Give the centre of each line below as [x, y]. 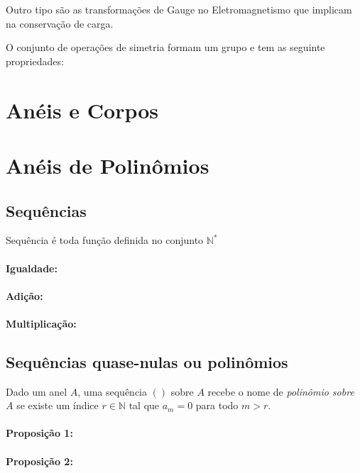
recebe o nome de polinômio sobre [281, 391]
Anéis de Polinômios [108, 165]
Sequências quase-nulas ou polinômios [147, 361]
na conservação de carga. [60, 23]
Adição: [24, 295]
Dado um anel [37, 391]
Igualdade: [32, 268]
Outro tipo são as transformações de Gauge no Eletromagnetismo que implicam [179, 9]
